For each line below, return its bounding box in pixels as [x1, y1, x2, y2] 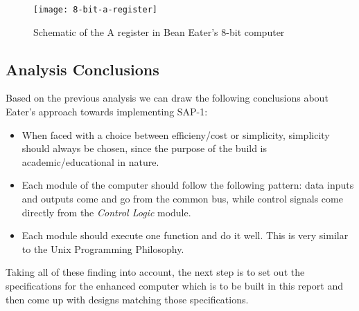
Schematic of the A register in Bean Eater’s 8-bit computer [33, 24, 285, 39]
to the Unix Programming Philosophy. [21, 241, 184, 256]
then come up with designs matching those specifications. [6, 292, 249, 306]
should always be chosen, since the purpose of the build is [21, 141, 268, 155]
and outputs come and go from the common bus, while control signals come [21, 191, 343, 206]
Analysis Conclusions [6, 58, 159, 79]
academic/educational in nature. [21, 154, 159, 169]
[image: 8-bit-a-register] [33, 5, 157, 15]
